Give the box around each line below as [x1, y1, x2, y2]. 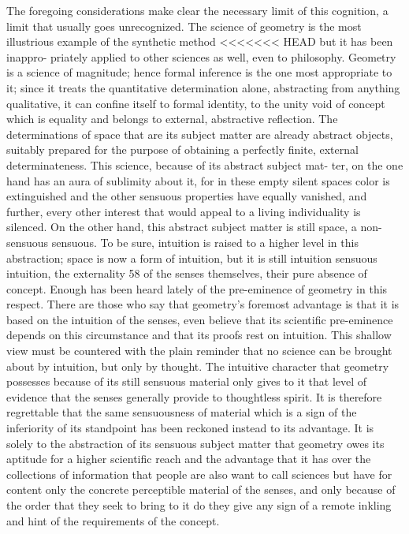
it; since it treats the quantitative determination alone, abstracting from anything [6, 79, 400, 95]
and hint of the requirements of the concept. [6, 512, 220, 528]
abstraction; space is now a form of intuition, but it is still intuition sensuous [6, 249, 377, 266]
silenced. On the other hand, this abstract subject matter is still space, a [6, 218, 357, 235]
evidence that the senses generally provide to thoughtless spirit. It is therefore [6, 388, 382, 405]
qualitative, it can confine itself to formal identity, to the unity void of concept [6, 95, 385, 111]
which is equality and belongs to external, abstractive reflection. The [6, 110, 338, 127]
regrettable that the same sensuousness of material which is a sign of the [6, 404, 357, 420]
